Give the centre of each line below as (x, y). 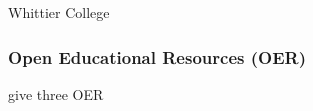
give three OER (56, 93)
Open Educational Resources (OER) (157, 56)
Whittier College (59, 12)
